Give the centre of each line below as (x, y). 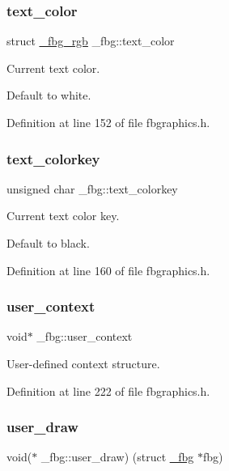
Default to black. (48, 243)
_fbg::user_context (85, 336)
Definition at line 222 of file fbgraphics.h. (108, 390)
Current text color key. (63, 216)
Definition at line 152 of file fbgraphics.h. (108, 122)
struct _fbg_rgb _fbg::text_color (91, 41)
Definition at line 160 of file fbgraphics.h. (108, 270)
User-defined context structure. (83, 363)
